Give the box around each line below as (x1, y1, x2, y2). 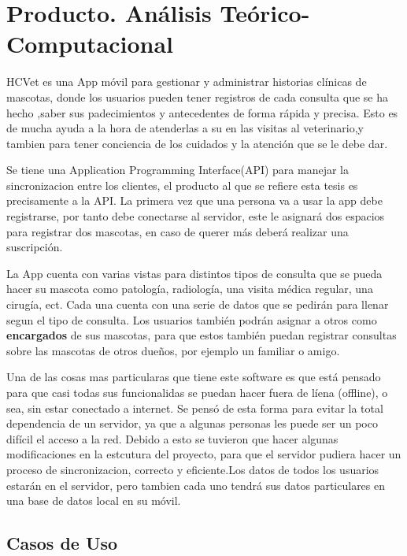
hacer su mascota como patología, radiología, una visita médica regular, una (6, 280, 373, 297)
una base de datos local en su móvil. (6, 492, 181, 509)
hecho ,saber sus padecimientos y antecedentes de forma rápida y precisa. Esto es (6, 104, 398, 120)
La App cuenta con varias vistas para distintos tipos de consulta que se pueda (6, 265, 383, 281)
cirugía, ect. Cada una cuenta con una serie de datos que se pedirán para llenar (6, 296, 389, 313)
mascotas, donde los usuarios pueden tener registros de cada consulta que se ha (6, 88, 388, 105)
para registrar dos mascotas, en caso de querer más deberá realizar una (6, 223, 349, 239)
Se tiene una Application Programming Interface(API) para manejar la (6, 161, 350, 178)
